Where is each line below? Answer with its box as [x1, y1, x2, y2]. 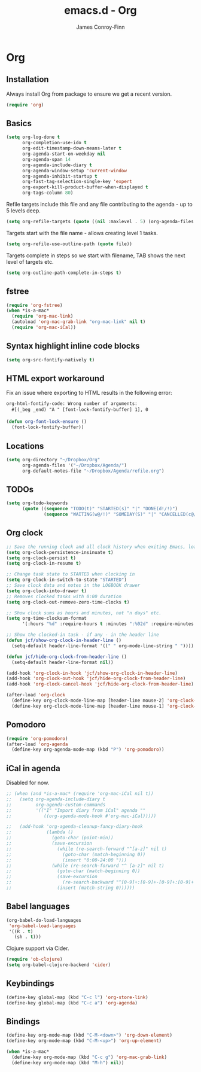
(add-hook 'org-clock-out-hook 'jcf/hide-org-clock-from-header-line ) [6, 675, 186, 682]
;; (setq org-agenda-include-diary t [6, 796, 106, 802]
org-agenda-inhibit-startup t [22, 173, 98, 179]
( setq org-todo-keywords [6, 500, 68, 506]
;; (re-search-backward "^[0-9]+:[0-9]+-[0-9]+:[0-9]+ [6, 879, 194, 885]
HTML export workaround [6, 373, 105, 383]
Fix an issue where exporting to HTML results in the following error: [6, 389, 172, 397]
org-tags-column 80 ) [22, 190, 74, 196]
